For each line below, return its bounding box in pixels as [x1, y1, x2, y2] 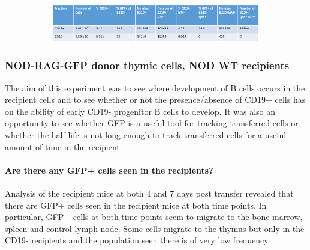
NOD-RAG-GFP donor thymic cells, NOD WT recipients [5, 58, 290, 73]
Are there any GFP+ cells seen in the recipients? [5, 163, 213, 176]
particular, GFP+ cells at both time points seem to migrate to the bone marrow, [5, 210, 303, 223]
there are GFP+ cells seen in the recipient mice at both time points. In [5, 198, 267, 211]
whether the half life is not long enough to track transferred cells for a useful [5, 129, 287, 141]
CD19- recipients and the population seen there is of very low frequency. [5, 234, 270, 246]
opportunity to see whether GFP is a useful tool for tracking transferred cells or [5, 117, 299, 129]
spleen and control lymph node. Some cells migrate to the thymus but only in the [5, 222, 305, 234]
